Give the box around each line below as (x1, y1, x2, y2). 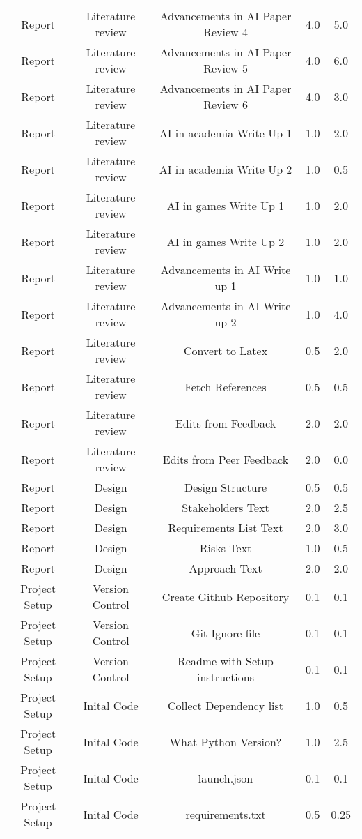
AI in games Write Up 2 (166, 233, 285, 250)
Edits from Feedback (175, 414, 276, 431)
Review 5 (203, 60, 248, 76)
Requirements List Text (168, 520, 283, 536)
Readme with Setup (178, 653, 274, 669)
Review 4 (203, 24, 248, 40)
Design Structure (184, 479, 267, 495)
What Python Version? (169, 733, 282, 750)
